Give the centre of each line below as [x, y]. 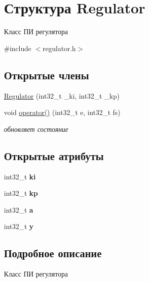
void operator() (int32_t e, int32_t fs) [62, 112]
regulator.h [59, 48]
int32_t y [19, 226]
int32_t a [19, 209]
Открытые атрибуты [54, 155]
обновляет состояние [36, 129]
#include [18, 48]
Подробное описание [53, 253]
